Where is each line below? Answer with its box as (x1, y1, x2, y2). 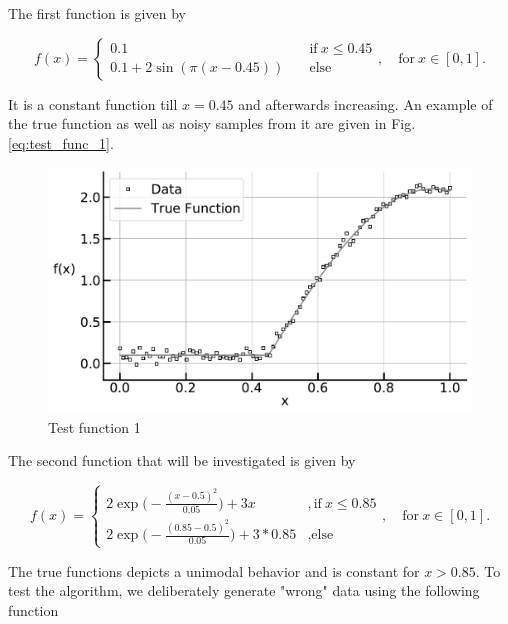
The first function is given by (8, 3, 186, 23)
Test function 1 (48, 416, 141, 437)
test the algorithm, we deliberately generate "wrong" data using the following (8, 580, 480, 601)
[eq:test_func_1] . (8, 132, 114, 153)
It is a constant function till (8, 93, 178, 114)
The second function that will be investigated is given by (8, 450, 356, 471)
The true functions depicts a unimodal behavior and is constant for (8, 560, 420, 581)
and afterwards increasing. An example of (238, 93, 493, 114)
